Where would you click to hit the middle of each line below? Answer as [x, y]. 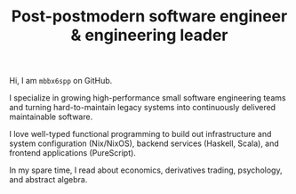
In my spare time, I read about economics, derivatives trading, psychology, [146, 170]
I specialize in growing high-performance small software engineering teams [148, 98]
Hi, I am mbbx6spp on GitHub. [61, 81]
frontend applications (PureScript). [72, 153]
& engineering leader [149, 35]
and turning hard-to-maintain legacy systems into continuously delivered [143, 108]
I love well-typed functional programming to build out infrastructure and [140, 134]
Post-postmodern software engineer [149, 16]
